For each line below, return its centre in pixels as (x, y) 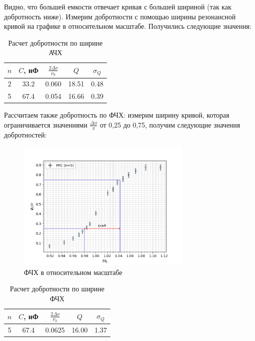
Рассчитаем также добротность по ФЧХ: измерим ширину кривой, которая (117, 115)
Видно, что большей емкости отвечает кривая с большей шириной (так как (118, 6)
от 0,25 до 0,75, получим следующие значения (170, 124)
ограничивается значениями (46, 124)
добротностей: (25, 134)
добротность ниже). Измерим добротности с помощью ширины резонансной (120, 16)
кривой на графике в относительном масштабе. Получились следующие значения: (128, 26)
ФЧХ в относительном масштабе (73, 272)
